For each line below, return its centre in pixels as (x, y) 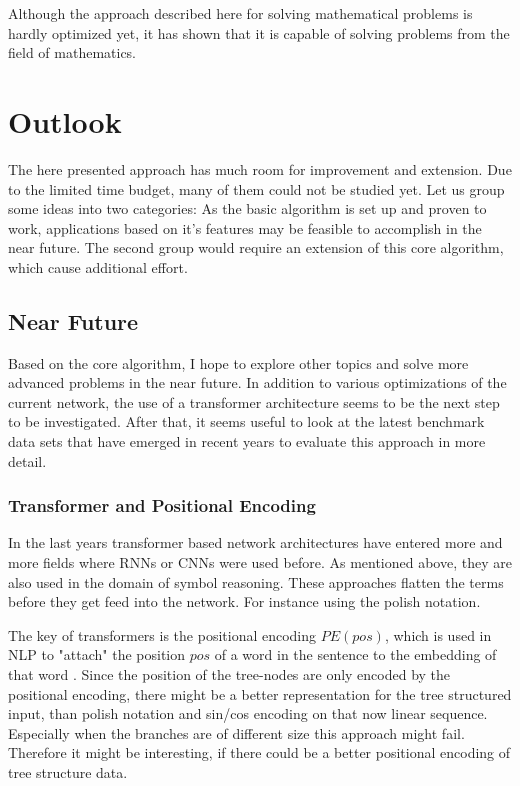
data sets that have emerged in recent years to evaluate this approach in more (247, 441)
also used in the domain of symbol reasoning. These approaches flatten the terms (256, 581)
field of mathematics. (72, 52)
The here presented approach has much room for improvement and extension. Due (260, 168)
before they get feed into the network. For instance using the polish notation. (244, 601)
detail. (27, 460)
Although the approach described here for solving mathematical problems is (240, 13)
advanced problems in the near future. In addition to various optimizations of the (257, 382)
